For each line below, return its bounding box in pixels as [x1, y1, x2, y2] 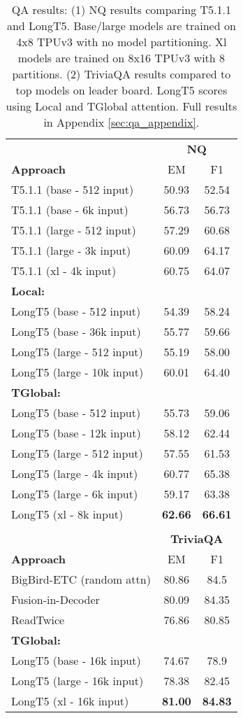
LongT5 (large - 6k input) [11, 486, 138, 502]
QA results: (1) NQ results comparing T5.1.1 [11, 1, 231, 17]
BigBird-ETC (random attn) [11, 571, 151, 587]
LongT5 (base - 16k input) [11, 652, 141, 668]
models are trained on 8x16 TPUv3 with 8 [17, 50, 226, 66]
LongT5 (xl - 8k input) [11, 506, 124, 522]
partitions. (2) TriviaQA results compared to [12, 66, 231, 82]
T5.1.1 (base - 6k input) [11, 202, 128, 218]
